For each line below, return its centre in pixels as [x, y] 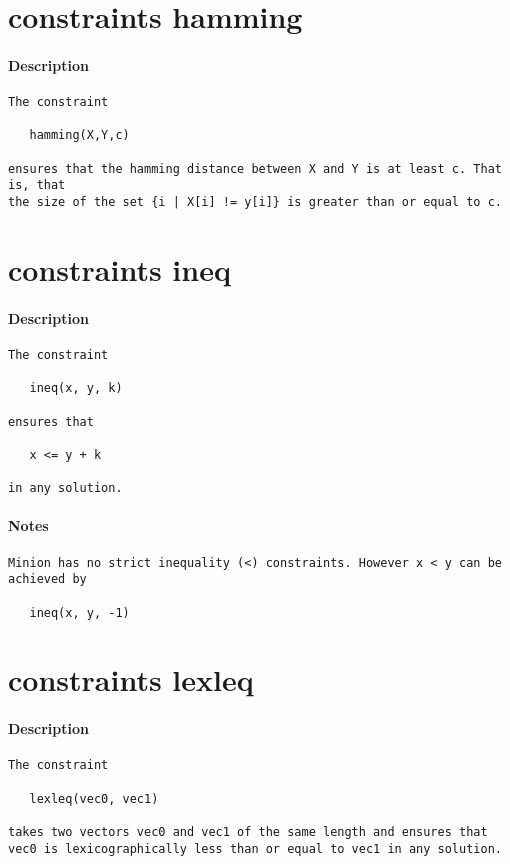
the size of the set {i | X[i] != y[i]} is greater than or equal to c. [255, 202]
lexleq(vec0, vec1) [94, 798]
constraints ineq [119, 268]
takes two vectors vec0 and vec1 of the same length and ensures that [248, 832]
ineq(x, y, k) [76, 388]
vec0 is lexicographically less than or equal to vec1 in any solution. [255, 848]
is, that [37, 185]
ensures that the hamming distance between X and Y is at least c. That [255, 168]
